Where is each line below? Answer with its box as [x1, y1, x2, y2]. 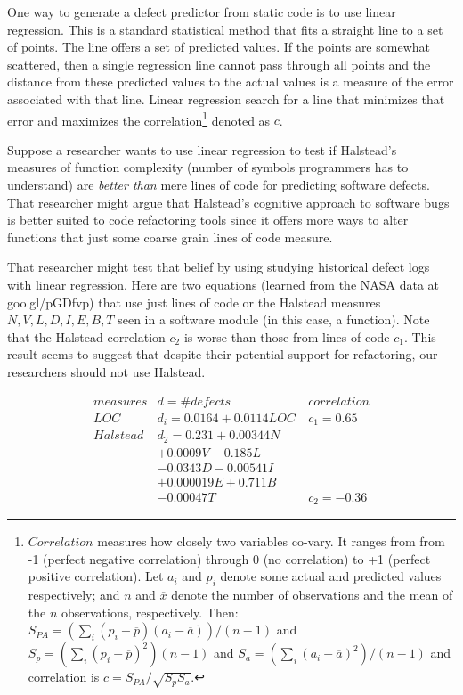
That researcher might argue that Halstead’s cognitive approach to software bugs [7, 192, 450, 211]
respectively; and [28, 585, 120, 604]
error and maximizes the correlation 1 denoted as [7, 108, 271, 129]
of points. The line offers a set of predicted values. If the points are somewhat [7, 37, 430, 56]
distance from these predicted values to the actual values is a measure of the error [7, 72, 454, 91]
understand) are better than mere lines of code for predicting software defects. [7, 176, 430, 193]
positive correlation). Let [28, 567, 164, 585]
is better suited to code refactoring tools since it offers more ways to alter [7, 210, 409, 229]
